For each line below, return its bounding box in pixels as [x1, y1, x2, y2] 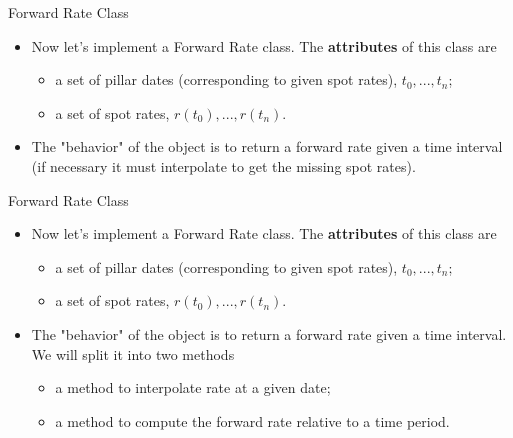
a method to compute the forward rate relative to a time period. [55, 410, 450, 431]
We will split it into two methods [31, 343, 235, 364]
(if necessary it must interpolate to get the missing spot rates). [31, 155, 416, 176]
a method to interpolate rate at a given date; [55, 377, 331, 398]
